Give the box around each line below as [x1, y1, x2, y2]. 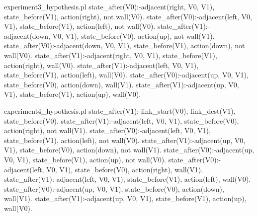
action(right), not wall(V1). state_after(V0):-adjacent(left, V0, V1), [4, 125, 211, 136]
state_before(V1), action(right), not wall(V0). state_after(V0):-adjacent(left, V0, [4, 11, 252, 21]
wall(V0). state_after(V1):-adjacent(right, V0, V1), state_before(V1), [4, 50, 217, 60]
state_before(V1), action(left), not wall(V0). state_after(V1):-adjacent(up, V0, [4, 135, 246, 145]
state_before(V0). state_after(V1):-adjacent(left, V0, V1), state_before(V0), [4, 115, 239, 126]
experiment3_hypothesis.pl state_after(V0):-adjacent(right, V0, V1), [4, 1, 215, 11]
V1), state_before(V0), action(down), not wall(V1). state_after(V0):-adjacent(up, [4, 145, 255, 155]
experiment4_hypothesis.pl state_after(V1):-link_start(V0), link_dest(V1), [4, 105, 236, 116]
